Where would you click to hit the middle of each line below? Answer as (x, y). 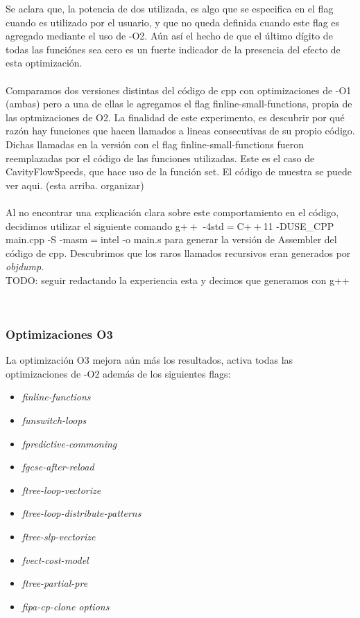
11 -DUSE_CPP (299, 226)
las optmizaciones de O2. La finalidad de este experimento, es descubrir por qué (175, 117)
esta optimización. (44, 63)
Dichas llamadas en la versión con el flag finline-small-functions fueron (155, 144)
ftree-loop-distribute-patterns (82, 513)
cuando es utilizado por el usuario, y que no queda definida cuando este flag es (173, 22)
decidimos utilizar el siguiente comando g (93, 226)
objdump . (25, 266)
